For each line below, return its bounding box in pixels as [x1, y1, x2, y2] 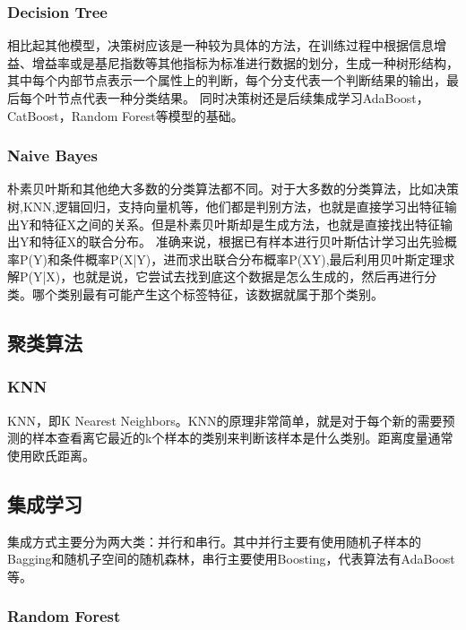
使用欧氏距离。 [7, 445, 95, 464]
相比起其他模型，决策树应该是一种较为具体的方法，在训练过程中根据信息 [7, 36, 434, 55]
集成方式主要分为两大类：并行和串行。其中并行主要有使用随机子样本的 [7, 531, 421, 550]
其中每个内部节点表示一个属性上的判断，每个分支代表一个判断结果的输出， [7, 71, 446, 90]
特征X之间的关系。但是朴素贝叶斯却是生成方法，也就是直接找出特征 [41, 214, 440, 233]
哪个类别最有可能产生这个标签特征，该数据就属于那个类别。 [31, 284, 384, 303]
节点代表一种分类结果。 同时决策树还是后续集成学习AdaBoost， [56, 89, 429, 107]
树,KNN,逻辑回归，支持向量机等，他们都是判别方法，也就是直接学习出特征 [7, 197, 444, 215]
